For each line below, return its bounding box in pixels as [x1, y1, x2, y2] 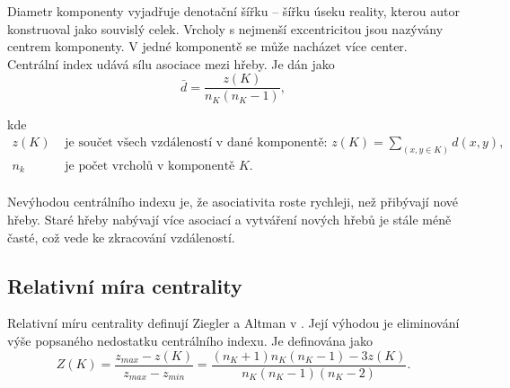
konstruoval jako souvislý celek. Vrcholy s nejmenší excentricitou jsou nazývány [7, 19, 444, 38]
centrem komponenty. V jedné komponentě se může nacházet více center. [7, 37, 408, 56]
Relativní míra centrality [7, 271, 242, 299]
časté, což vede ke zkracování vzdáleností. [7, 227, 235, 246]
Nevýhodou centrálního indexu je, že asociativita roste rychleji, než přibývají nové [7, 192, 459, 211]
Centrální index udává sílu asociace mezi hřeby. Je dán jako [7, 54, 335, 73]
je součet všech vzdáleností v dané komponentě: [65, 137, 328, 150]
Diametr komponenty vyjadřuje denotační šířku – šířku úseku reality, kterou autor [7, 2, 460, 20]
